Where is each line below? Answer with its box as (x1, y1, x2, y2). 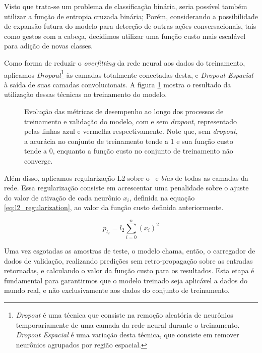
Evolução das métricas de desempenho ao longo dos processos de (24, 106, 224, 116)
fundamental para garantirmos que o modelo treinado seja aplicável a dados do (4, 275, 248, 285)
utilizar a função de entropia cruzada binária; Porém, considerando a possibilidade (4, 11, 258, 21)
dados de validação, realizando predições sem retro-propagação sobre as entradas (4, 255, 253, 266)
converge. (24, 155, 53, 166)
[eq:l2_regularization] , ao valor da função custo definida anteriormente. (4, 202, 224, 213)
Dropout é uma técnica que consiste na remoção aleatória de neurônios (16, 310, 233, 320)
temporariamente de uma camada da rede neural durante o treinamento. (16, 319, 240, 330)
